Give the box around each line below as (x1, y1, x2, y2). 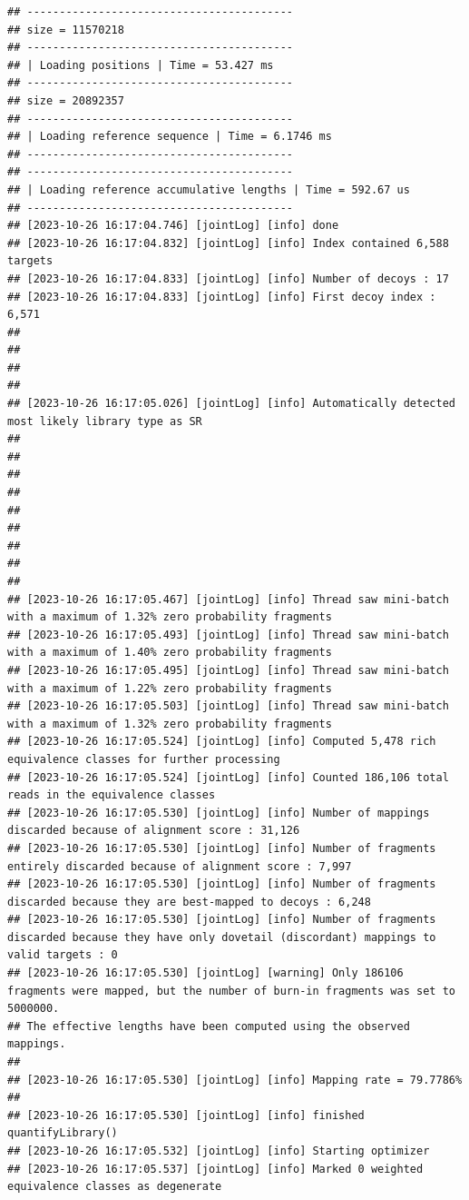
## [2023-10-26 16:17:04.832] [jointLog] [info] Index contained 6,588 (7, 236, 449, 250)
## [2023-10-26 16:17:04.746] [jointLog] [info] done (7, 219, 339, 233)
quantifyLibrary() (7, 1126, 118, 1140)
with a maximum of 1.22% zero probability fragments (7, 681, 332, 695)
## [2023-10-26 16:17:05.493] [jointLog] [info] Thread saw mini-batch (7, 628, 449, 641)
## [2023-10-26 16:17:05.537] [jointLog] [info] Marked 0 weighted (7, 1162, 424, 1175)
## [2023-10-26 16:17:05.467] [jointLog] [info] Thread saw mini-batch (7, 592, 449, 606)
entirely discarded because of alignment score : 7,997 (7, 859, 352, 873)
